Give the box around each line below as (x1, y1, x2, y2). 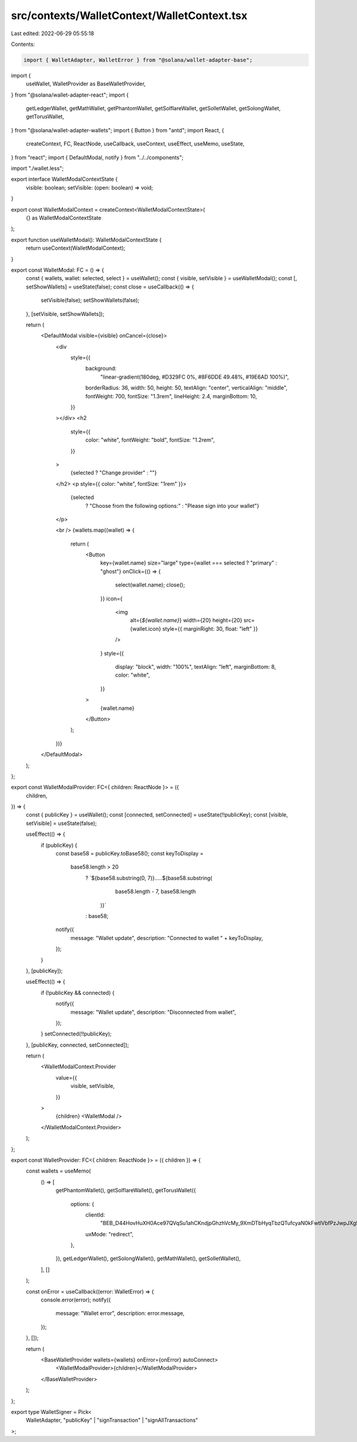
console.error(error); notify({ (40, 1297, 111, 1304)
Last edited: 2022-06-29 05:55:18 (11, 30, 95, 37)
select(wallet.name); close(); (115, 581, 186, 588)
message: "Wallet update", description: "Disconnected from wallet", (70, 1008, 236, 1016)
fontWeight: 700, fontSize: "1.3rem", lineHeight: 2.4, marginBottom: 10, (85, 392, 257, 399)
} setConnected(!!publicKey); (40, 1030, 112, 1037)
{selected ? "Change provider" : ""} (70, 469, 157, 476)
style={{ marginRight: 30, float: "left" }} (162, 625, 258, 632)
